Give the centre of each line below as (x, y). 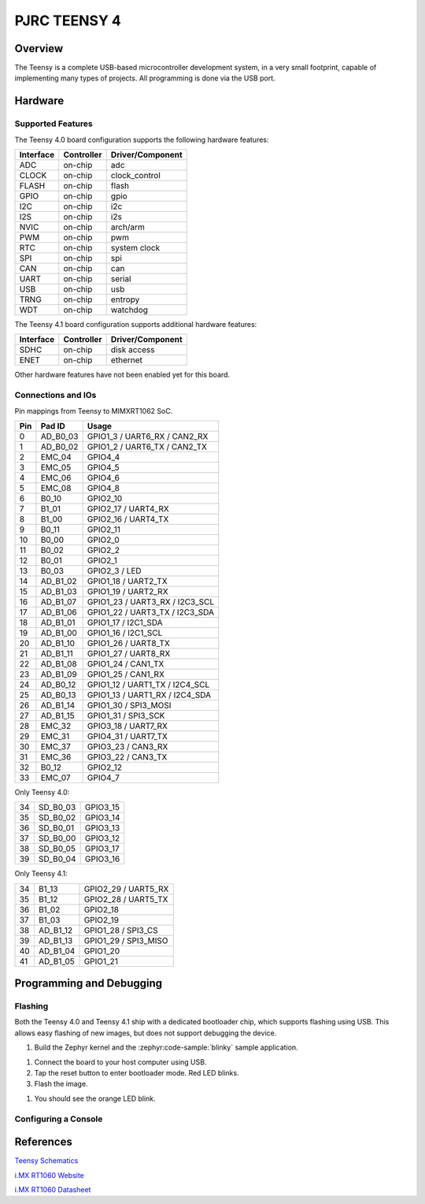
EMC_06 (56, 478)
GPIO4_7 (103, 778)
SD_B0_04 (57, 859)
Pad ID (53, 425)
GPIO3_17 (102, 849)
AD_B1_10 (57, 643)
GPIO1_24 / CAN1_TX (126, 663)
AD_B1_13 (55, 940)
